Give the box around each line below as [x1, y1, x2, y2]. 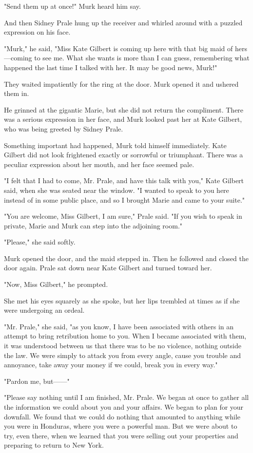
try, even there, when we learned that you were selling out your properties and [4, 430, 238, 440]
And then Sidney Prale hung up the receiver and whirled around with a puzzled [4, 17, 243, 27]
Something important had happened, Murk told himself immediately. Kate [4, 140, 227, 150]
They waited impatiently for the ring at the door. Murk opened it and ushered [4, 78, 239, 89]
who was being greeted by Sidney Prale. [4, 123, 123, 133]
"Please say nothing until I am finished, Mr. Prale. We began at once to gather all [4, 392, 249, 402]
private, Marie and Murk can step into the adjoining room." [4, 220, 183, 230]
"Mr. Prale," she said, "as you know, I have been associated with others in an [4, 321, 234, 331]
